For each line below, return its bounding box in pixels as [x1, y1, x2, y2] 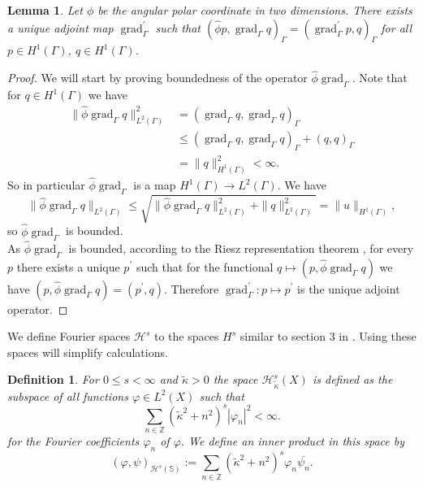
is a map [133, 176, 176, 193]
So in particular [7, 176, 85, 193]
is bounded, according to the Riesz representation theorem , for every [68, 239, 414, 256]
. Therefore [163, 280, 219, 297]
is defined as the [312, 371, 393, 388]
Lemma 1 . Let [7, 2, 83, 18]
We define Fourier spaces [7, 328, 131, 345]
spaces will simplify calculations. [7, 343, 168, 360]
